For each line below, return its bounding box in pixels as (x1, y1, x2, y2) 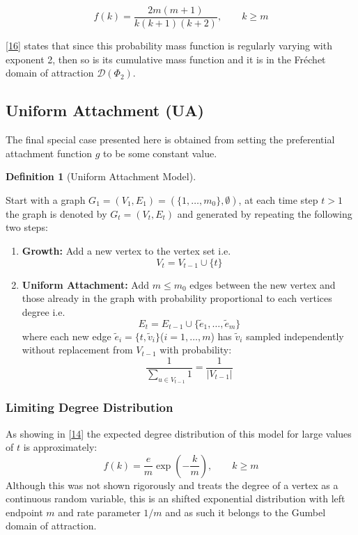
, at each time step (238, 192, 318, 207)
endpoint (6, 504, 43, 519)
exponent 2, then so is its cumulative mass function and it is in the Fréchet (6, 51, 326, 66)
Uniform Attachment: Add (22, 277, 150, 292)
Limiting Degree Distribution (6, 399, 173, 416)
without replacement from (22, 342, 133, 357)
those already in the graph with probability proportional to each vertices (22, 291, 332, 305)
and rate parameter (58, 504, 141, 519)
